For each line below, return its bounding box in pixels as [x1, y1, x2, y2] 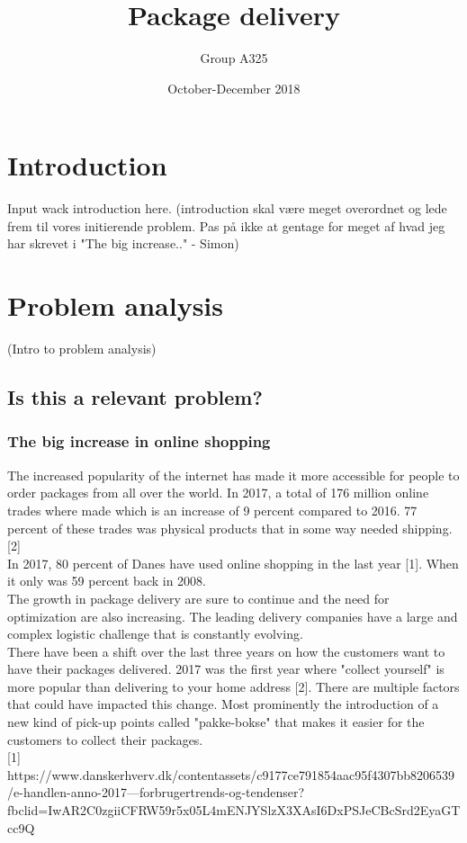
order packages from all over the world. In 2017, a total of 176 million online [7, 483, 429, 502]
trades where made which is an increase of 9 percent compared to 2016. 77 [7, 500, 418, 519]
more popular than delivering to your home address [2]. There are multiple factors [7, 677, 460, 695]
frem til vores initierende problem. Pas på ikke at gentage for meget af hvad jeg [7, 216, 445, 235]
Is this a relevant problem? [7, 383, 263, 411]
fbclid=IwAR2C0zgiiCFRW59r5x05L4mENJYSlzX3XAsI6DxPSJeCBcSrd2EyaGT [7, 801, 461, 820]
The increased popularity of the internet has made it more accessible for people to [7, 465, 460, 484]
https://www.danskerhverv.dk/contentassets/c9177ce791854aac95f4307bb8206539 [7, 765, 455, 784]
